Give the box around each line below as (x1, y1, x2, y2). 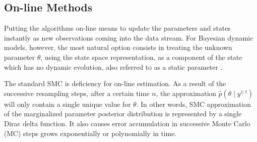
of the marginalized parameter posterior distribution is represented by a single (4, 108, 242, 119)
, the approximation (156, 88, 216, 98)
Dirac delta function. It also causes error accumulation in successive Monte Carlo (4, 118, 251, 128)
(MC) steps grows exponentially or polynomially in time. (4, 128, 177, 138)
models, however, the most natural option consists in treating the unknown (4, 42, 232, 52)
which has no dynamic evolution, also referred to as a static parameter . (4, 61, 223, 72)
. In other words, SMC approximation (136, 98, 251, 109)
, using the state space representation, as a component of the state (40, 51, 243, 62)
